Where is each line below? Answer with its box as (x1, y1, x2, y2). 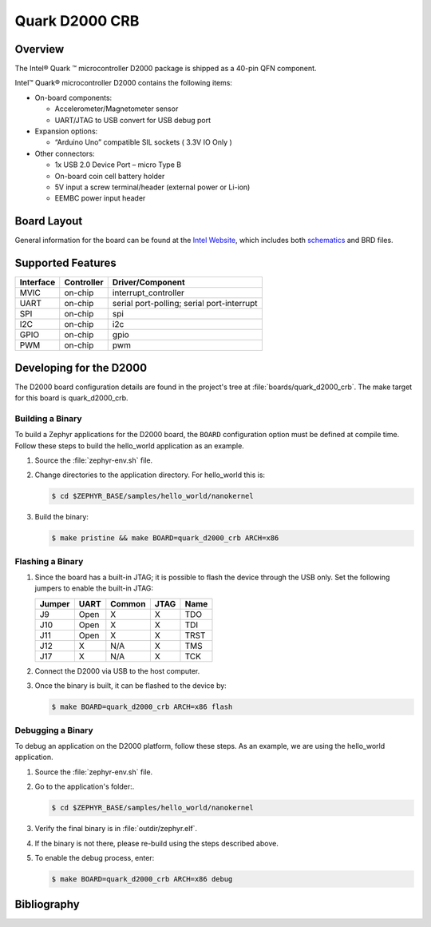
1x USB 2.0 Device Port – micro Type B (54, 160, 182, 169)
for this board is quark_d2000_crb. (14, 393, 129, 403)
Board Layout (14, 214, 83, 228)
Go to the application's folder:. (34, 782, 135, 791)
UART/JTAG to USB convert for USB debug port (54, 115, 212, 125)
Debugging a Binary (14, 724, 93, 735)
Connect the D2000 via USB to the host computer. (34, 666, 200, 675)
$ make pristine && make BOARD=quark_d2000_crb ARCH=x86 (51, 534, 279, 543)
